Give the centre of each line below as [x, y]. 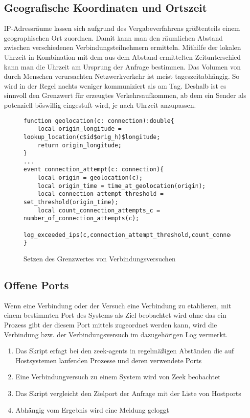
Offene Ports [36, 285]
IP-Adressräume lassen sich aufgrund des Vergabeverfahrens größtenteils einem [122, 28]
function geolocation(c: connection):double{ [99, 121]
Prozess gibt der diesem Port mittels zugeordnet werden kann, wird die [111, 325]
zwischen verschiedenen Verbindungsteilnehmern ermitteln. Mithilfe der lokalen [123, 47]
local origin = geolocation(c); [90, 178]
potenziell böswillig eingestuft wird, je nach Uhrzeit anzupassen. [100, 104]
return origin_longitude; [80, 145]
